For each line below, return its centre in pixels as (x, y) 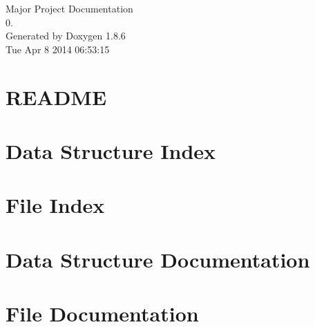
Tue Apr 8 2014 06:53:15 (58, 49)
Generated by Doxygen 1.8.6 (66, 36)
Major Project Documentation (69, 8)
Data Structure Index (111, 150)
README (56, 96)
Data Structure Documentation (158, 259)
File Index (55, 205)
